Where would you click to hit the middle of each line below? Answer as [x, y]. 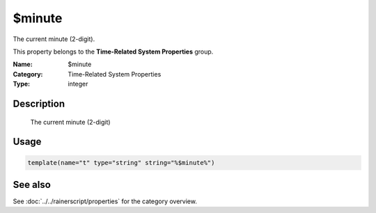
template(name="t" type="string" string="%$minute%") [121, 163]
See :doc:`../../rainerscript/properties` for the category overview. [105, 201]
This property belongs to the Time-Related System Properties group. [113, 52]
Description [39, 103]
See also [32, 184]
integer [78, 84]
